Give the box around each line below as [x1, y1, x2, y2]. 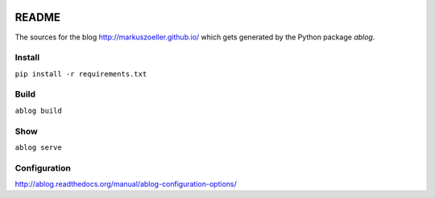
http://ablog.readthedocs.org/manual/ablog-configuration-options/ [14, 179, 237, 189]
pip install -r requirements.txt [14, 69, 147, 78]
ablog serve [14, 142, 62, 152]
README [14, 10, 60, 24]
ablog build [14, 105, 62, 115]
